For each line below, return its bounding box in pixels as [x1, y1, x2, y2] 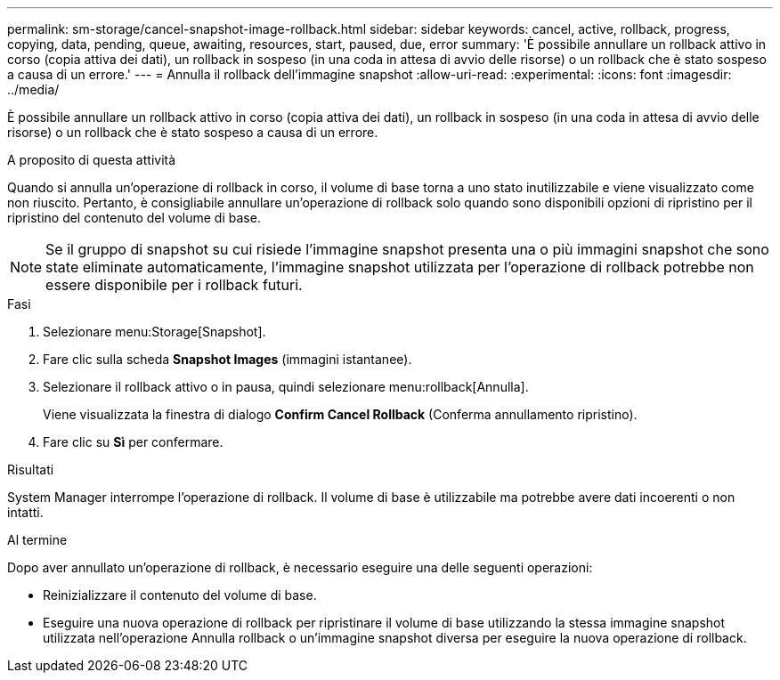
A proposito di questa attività [7, 152, 176, 167]
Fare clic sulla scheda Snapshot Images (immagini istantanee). [43, 352, 412, 367]
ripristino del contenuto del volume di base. [7, 210, 261, 225]
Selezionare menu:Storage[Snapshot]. [43, 324, 266, 339]
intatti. [7, 505, 44, 520]
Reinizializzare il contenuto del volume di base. [43, 587, 317, 603]
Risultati [7, 462, 54, 477]
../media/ [7, 82, 60, 97]
